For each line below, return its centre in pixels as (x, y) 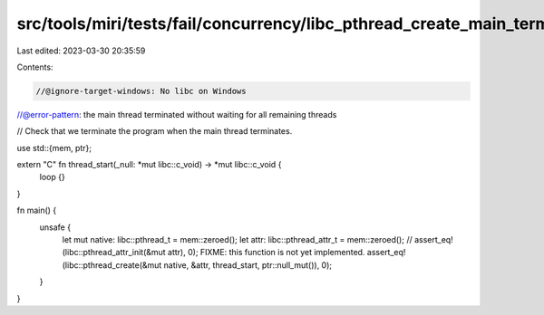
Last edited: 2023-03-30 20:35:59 (81, 51)
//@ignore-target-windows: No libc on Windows (141, 91)
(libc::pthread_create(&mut (112, 265)
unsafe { (55, 227)
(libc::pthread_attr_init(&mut (114, 253)
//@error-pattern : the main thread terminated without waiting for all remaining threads (177, 114)
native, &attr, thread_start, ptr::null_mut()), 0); (248, 265)
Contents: (35, 67)
